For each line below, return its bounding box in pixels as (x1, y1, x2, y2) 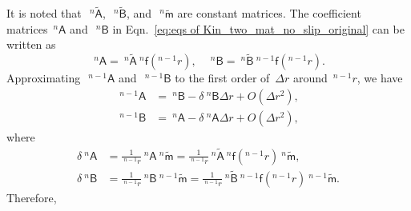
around (292, 70, 328, 86)
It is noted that (6, 5, 82, 22)
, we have (357, 70, 403, 86)
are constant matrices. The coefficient (177, 5, 361, 22)
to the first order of (175, 70, 270, 86)
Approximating (6, 70, 81, 86)
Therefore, (6, 189, 57, 205)
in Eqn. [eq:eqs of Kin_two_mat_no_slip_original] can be (112, 20, 405, 37)
